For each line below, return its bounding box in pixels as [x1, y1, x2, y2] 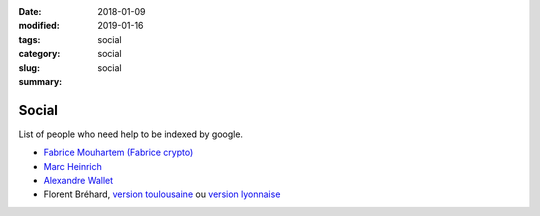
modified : [18, 20, 60, 32]
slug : [18, 61, 40, 74]
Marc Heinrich [43, 160, 102, 172]
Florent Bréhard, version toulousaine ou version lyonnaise [43, 188, 281, 200]
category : [18, 48, 61, 60]
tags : [18, 33, 41, 45]
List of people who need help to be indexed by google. [18, 128, 244, 140]
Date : [18, 6, 42, 17]
